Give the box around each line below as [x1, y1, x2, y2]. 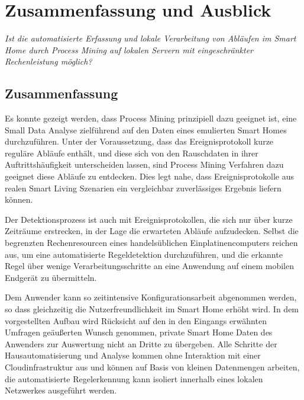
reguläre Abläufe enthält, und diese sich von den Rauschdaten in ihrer [5, 146, 258, 159]
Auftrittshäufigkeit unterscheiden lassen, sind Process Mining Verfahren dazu [5, 158, 284, 171]
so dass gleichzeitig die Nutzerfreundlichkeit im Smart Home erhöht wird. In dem [5, 303, 299, 315]
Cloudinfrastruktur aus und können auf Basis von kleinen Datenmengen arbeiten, [5, 360, 300, 373]
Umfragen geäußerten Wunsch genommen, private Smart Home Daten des [5, 326, 273, 338]
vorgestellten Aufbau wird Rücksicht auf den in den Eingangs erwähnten [5, 314, 267, 327]
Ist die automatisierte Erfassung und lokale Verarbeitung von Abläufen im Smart [5, 32, 296, 44]
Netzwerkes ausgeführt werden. [5, 384, 117, 396]
